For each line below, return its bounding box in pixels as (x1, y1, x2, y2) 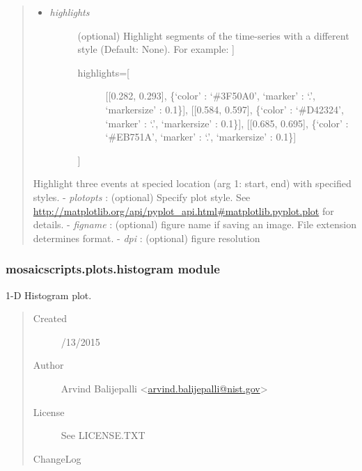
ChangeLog (33, 451, 81, 465)
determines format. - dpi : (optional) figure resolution (33, 230, 260, 245)
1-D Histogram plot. (6, 287, 92, 302)
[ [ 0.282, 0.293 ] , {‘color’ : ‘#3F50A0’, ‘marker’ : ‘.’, (105, 88, 315, 103)
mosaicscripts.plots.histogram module (6, 260, 220, 278)
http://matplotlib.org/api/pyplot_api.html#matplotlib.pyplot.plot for (33, 203, 334, 218)
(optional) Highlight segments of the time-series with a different (77, 28, 349, 42)
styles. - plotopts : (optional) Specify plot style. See (33, 189, 251, 204)
